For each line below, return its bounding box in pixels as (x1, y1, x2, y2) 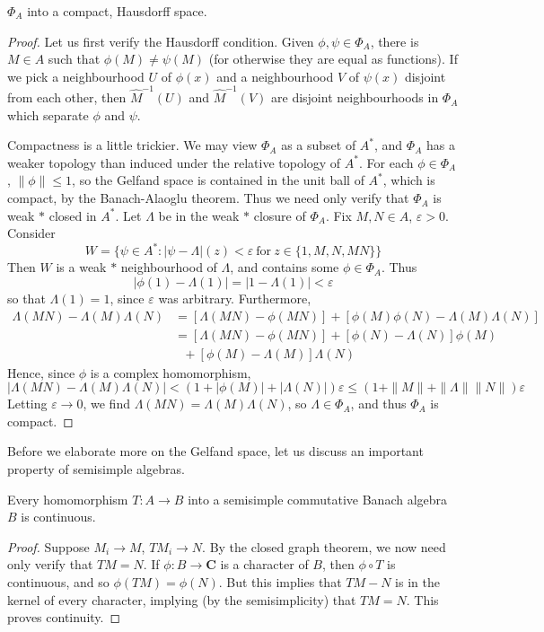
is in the (395, 572, 440, 591)
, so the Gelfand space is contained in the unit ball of (72, 171, 364, 189)
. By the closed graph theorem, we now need (202, 537, 446, 556)
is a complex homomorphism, (90, 363, 251, 382)
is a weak (56, 258, 107, 276)
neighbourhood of (120, 258, 217, 276)
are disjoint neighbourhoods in (271, 88, 439, 107)
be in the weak (158, 206, 240, 224)
